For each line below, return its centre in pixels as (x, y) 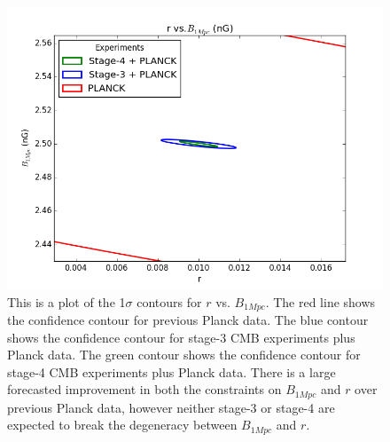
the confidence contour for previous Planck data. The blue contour (188, 320)
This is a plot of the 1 (66, 301)
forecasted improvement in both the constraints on (144, 389)
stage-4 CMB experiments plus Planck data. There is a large (172, 371)
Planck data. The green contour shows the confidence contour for (184, 355)
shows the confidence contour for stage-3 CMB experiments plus (181, 337)
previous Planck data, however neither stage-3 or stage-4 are (171, 407)
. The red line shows (320, 301)
